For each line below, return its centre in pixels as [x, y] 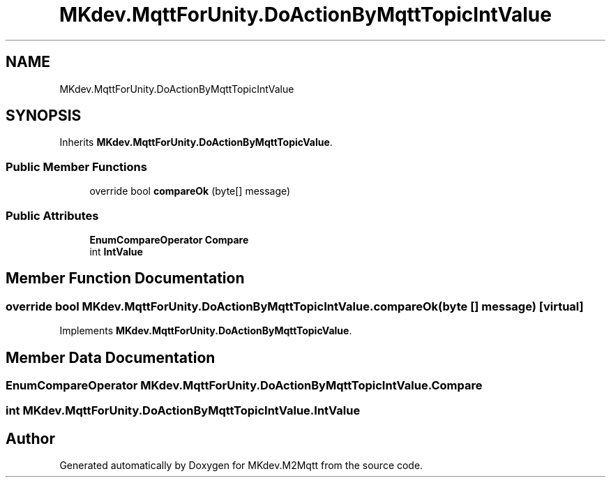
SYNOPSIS [44, 116]
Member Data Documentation [111, 357]
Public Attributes [52, 215]
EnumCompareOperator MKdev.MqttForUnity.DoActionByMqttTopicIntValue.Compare [244, 385]
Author [30, 438]
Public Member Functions [76, 166]
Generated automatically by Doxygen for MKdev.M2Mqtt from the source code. [241, 466]
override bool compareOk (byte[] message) [190, 191]
